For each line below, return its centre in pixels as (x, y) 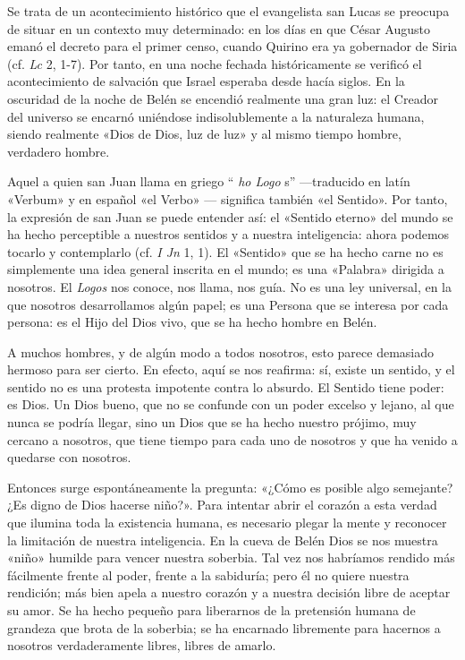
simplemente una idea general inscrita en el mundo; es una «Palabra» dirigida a (226, 269)
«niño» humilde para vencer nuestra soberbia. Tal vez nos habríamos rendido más (231, 557)
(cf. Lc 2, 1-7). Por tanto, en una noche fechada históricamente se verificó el (215, 63)
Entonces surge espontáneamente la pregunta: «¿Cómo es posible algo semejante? (230, 487)
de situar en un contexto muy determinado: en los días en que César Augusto (219, 28)
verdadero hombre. (59, 151)
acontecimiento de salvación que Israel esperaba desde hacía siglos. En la (206, 81)
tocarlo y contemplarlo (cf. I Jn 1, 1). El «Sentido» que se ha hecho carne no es (225, 251)
